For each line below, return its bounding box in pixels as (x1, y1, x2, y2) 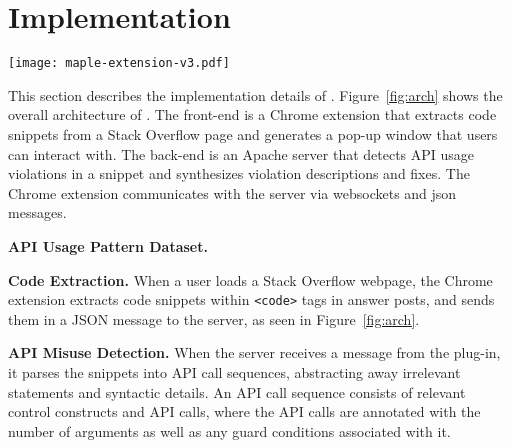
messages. (8, 202, 67, 223)
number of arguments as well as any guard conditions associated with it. (8, 420, 451, 441)
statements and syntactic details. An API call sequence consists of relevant (8, 381, 466, 402)
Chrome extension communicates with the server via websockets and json (8, 182, 457, 203)
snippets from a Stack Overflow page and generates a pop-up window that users (8, 123, 498, 144)
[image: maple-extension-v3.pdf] (8, 56, 230, 71)
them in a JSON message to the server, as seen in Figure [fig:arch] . (8, 308, 420, 329)
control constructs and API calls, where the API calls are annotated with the (8, 401, 481, 422)
